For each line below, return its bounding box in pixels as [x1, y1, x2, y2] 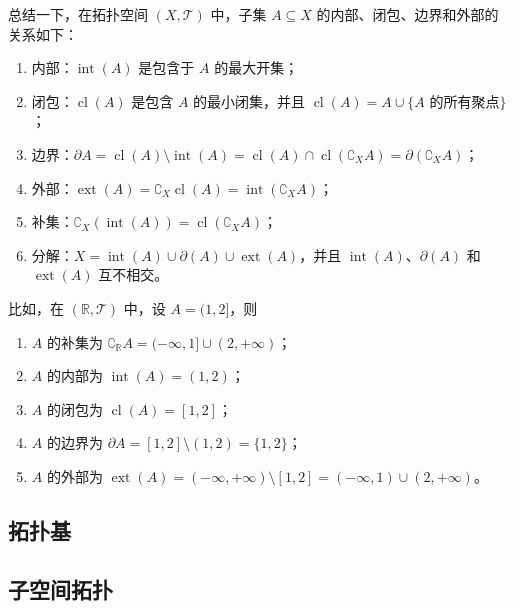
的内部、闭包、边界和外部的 [316, 4, 499, 24]
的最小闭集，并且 [193, 90, 306, 111]
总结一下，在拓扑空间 [8, 4, 148, 24]
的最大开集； [214, 57, 299, 78]
